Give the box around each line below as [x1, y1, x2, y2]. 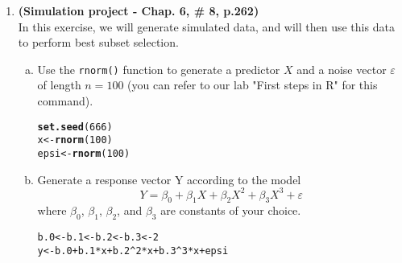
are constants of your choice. [160, 202, 301, 219]
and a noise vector [296, 60, 387, 77]
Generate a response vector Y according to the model [37, 171, 301, 187]
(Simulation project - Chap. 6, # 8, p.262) [18, 2, 259, 18]
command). [37, 92, 93, 109]
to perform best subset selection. [18, 34, 179, 51]
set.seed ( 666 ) [37, 121, 113, 133]
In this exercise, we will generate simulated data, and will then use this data [18, 18, 395, 35]
